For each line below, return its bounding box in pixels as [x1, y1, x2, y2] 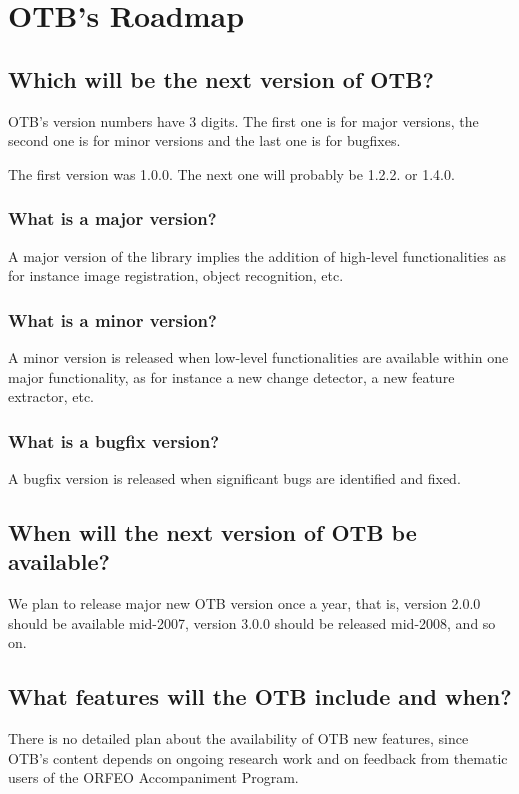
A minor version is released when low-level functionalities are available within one [8, 346, 509, 367]
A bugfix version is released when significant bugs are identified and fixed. [8, 467, 461, 488]
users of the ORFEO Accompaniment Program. [8, 767, 299, 788]
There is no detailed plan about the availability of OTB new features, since [8, 728, 469, 749]
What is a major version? [8, 206, 217, 231]
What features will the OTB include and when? [8, 681, 512, 712]
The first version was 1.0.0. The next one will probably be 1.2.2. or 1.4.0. [8, 163, 455, 184]
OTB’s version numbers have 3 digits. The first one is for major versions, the [8, 110, 479, 131]
